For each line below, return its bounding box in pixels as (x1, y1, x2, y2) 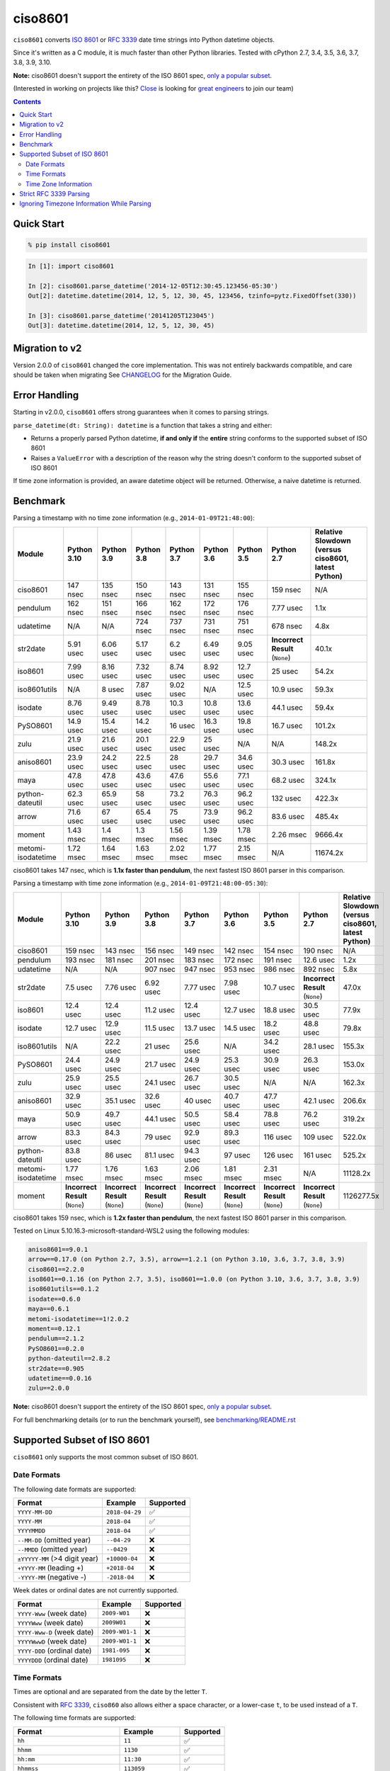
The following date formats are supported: (13, 1485, 137, 1493)
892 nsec (303, 964, 335, 974)
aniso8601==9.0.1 (28, 1245, 88, 1253)
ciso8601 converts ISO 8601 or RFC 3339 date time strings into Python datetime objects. (13, 35, 275, 44)
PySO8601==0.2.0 (28, 1345, 85, 1352)
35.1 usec (105, 1095, 136, 1105)
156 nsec (144, 946, 175, 956)
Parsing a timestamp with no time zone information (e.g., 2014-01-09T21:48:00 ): (13, 514, 255, 522)
